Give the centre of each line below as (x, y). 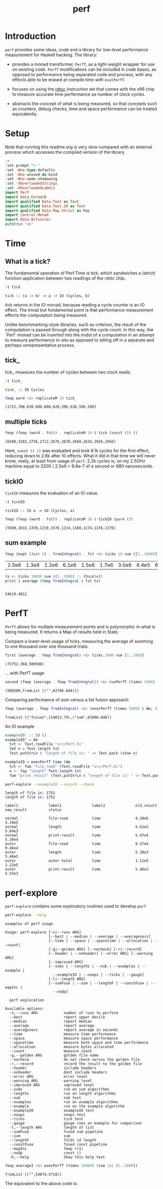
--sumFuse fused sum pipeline (56, 1132)
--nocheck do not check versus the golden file (74, 1060)
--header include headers (53, 1068)
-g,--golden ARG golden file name (54, 1056)
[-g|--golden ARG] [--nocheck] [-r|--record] (95, 949)
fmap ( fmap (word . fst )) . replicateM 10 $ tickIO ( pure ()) (69, 519)
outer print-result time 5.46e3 (77, 869)
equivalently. (25, 114)
